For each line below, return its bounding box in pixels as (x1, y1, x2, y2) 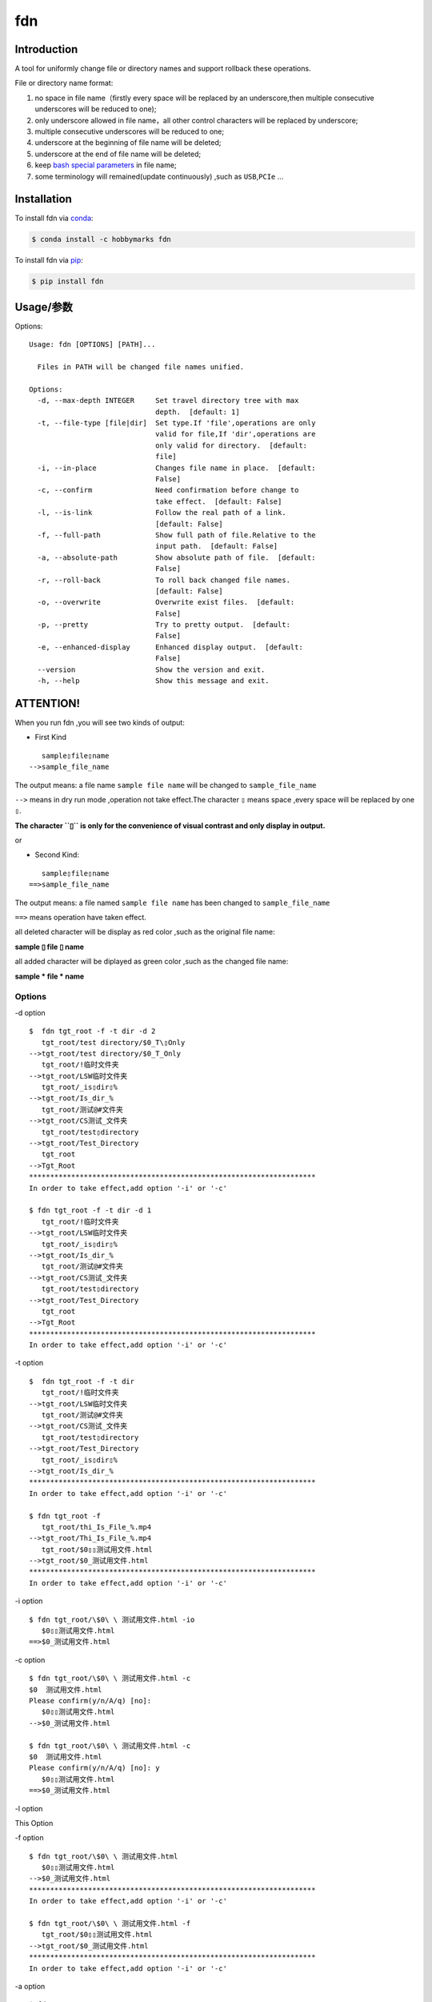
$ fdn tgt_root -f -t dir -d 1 (29, 1206, 152, 1215)
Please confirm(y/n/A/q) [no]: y (29, 1763, 160, 1773)
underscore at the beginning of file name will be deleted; (34, 138, 222, 147)
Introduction (14, 42, 78, 56)
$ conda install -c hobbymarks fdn (31, 235, 171, 244)
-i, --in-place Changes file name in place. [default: (37, 463, 316, 472)
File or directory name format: (14, 78, 114, 88)
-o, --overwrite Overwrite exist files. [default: (37, 597, 295, 607)
